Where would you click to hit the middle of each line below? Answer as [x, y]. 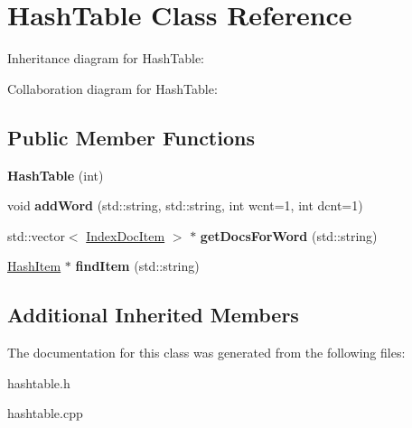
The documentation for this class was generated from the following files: [206, 353]
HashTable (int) [56, 175]
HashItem [34, 266]
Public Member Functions [131, 137]
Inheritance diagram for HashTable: [106, 58]
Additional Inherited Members [153, 315]
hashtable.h [39, 382]
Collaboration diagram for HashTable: [112, 88]
